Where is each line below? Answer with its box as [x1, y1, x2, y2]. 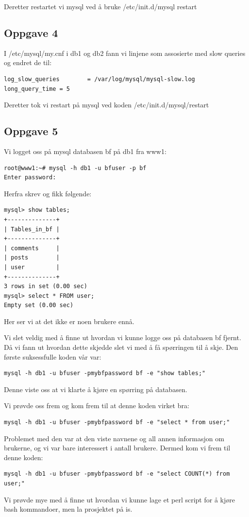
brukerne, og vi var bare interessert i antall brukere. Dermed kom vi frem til [4, 443, 231, 453]
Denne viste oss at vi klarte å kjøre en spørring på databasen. [4, 384, 187, 394]
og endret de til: [4, 57, 52, 68]
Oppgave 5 [4, 123, 58, 138]
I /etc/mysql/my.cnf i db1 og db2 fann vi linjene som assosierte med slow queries [4, 48, 246, 58]
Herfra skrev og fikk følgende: [4, 188, 92, 198]
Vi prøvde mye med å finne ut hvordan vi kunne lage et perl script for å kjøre [4, 494, 235, 504]
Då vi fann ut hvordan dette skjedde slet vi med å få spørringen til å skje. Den [4, 342, 238, 352]
